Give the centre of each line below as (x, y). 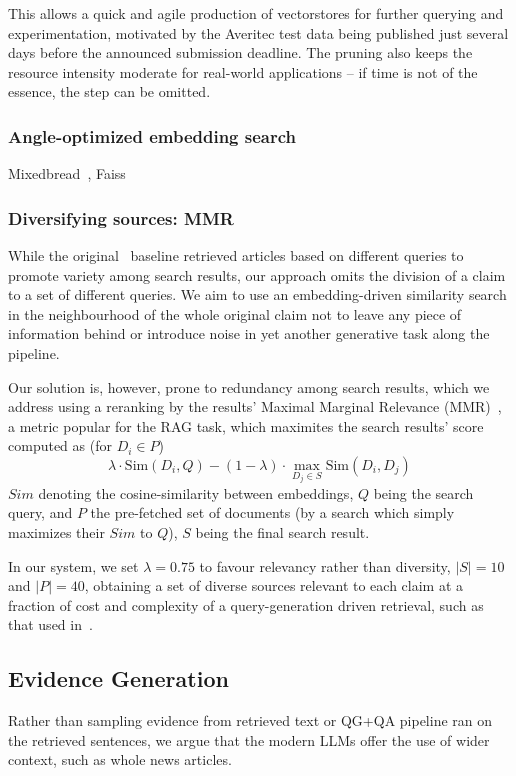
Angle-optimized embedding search (152, 135)
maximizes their (56, 531)
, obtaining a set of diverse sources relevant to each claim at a (274, 585)
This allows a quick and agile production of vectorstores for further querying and (256, 13)
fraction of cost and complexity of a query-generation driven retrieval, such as (246, 604)
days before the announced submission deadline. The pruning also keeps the (240, 52)
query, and (40, 512)
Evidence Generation (118, 678)
